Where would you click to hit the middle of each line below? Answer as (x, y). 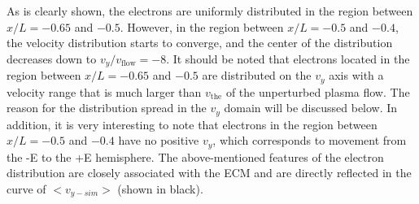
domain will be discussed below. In (311, 108)
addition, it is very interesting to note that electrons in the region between (192, 124)
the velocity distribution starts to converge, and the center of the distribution (200, 43)
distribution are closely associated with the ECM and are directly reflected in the (209, 173)
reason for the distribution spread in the (107, 108)
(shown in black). (160, 188)
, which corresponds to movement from (310, 140)
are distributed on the (257, 75)
